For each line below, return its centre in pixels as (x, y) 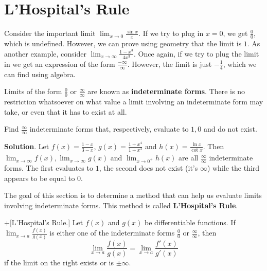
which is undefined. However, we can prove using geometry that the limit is (123, 43)
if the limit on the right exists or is (59, 262)
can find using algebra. (40, 74)
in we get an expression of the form (60, 64)
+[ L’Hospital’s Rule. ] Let (44, 222)
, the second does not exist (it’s (148, 167)
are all (189, 158)
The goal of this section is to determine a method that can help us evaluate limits (133, 195)
